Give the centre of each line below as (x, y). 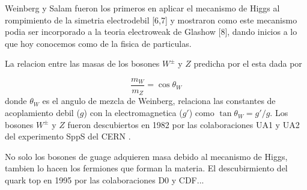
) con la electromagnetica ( (133, 113)
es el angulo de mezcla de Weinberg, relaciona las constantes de (159, 101)
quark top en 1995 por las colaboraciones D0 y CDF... (105, 180)
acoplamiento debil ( (42, 113)
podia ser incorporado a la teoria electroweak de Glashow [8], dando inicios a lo (151, 32)
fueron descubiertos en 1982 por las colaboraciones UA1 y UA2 (184, 124)
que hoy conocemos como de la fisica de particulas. (98, 43)
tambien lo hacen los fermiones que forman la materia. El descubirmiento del (146, 168)
